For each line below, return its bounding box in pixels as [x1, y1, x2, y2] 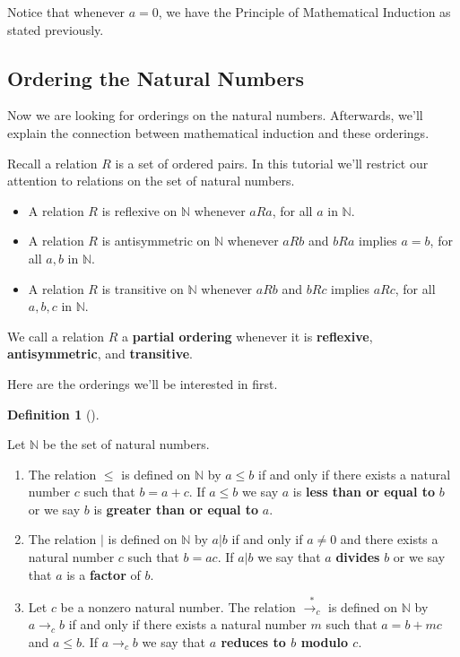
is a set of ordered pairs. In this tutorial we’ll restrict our [115, 153, 429, 172]
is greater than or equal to [93, 499, 259, 518]
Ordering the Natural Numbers [7, 64, 304, 91]
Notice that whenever [7, 3, 126, 21]
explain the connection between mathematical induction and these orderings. [7, 123, 430, 142]
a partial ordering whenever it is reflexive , [122, 326, 373, 345]
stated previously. [7, 20, 104, 39]
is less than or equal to [292, 482, 436, 501]
